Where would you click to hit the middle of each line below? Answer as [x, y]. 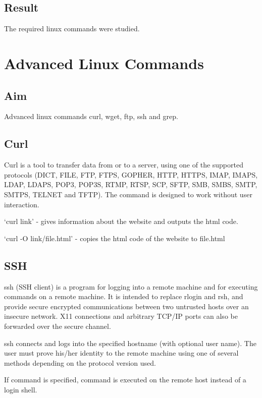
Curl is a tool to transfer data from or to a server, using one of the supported [124, 165]
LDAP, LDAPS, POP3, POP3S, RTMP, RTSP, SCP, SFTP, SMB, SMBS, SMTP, [131, 184]
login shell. [21, 389]
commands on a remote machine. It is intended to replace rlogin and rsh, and [124, 296]
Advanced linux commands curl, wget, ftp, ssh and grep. [91, 116]
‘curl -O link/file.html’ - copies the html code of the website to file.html [115, 238]
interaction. [22, 204]
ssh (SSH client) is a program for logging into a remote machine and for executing [131, 286]
